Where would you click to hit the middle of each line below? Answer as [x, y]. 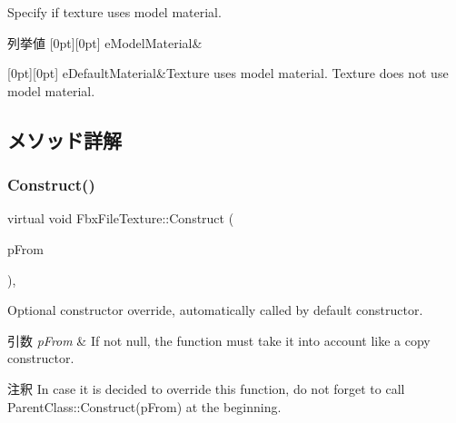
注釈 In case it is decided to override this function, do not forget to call [206, 388]
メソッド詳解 [64, 139]
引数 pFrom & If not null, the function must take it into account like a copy [219, 340]
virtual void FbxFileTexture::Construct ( [121, 218]
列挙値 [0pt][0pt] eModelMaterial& [105, 42]
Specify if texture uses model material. [114, 12]
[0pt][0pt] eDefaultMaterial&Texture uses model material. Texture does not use [228, 73]
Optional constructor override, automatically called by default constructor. [215, 310]
